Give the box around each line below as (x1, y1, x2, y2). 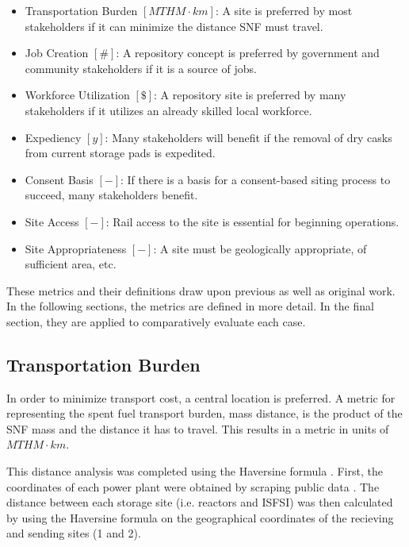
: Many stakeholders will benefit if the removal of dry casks (105, 129, 392, 145)
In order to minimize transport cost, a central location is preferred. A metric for (6, 389, 396, 406)
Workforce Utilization (25, 87, 130, 103)
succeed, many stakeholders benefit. (25, 187, 198, 203)
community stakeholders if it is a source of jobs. (25, 60, 257, 76)
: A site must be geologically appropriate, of (153, 240, 367, 256)
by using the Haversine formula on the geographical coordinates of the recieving (6, 509, 394, 526)
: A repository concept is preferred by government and (116, 44, 380, 61)
